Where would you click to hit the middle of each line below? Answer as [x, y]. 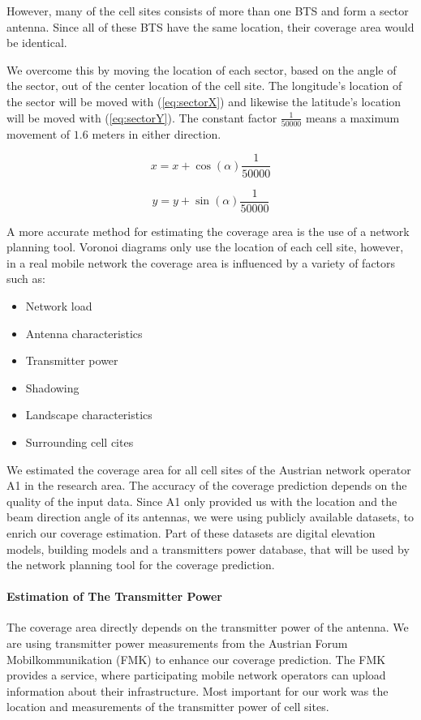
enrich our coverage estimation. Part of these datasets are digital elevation [191, 532]
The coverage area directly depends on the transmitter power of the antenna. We [208, 627]
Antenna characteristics [84, 333]
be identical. [37, 43]
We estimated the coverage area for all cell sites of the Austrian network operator [209, 469]
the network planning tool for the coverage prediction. [141, 565]
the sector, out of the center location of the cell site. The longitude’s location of [204, 86]
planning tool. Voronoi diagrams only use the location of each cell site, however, [205, 247]
